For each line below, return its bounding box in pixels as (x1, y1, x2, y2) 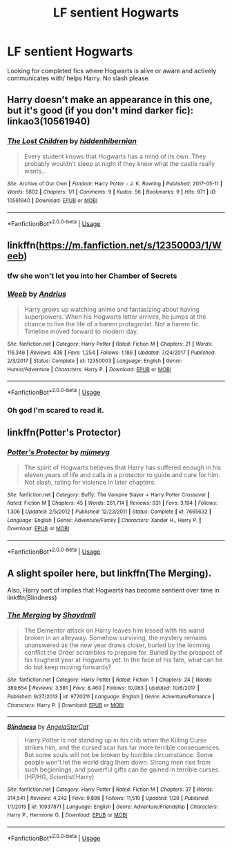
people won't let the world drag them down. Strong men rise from (23, 758, 211, 767)
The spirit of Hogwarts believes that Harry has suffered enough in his (23, 463, 222, 472)
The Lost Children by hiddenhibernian (7, 136, 137, 146)
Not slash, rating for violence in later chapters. (23, 478, 157, 486)
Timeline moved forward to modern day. (23, 327, 139, 335)
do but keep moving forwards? (23, 662, 112, 671)
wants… (23, 167, 47, 175)
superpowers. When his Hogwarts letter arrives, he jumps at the (23, 312, 206, 321)
